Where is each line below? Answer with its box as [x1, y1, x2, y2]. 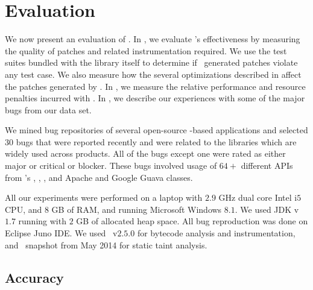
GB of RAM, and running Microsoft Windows [51, 203, 222, 215]
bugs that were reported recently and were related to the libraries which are [16, 135, 297, 148]
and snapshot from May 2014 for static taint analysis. [5, 238, 207, 251]
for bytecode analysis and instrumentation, [137, 227, 296, 239]
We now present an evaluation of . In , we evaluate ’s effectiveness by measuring [5, 33, 300, 45]
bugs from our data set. [5, 103, 92, 116]
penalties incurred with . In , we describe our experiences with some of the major [5, 92, 305, 104]
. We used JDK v [235, 203, 299, 215]
